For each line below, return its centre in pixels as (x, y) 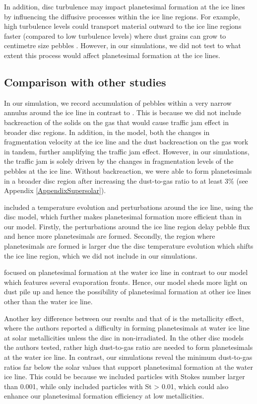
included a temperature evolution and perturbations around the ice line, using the (129, 207)
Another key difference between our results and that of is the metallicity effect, (124, 318)
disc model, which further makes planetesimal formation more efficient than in (123, 217)
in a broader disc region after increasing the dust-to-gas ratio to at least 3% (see (126, 180)
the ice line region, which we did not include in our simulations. (101, 255)
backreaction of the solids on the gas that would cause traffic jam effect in (116, 122)
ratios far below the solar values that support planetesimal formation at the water (128, 367)
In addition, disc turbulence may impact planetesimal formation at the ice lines (125, 6)
